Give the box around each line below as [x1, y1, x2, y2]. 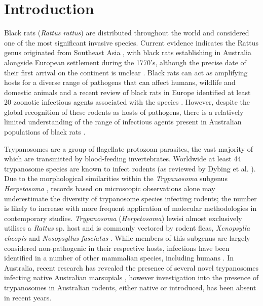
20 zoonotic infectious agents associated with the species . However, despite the [4, 97, 250, 107]
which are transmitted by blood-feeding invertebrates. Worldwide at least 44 [4, 153, 241, 164]
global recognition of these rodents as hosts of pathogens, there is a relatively [4, 106, 244, 117]
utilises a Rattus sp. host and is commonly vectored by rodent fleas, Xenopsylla [4, 223, 250, 233]
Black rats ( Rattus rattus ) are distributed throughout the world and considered [4, 27, 249, 38]
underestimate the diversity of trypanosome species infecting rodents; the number [4, 193, 257, 203]
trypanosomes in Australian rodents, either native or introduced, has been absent [4, 282, 256, 292]
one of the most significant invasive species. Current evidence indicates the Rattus [4, 37, 259, 48]
